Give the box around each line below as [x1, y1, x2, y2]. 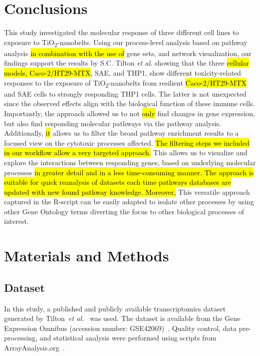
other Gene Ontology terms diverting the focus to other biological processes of [4, 206, 244, 216]
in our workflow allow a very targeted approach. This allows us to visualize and [4, 147, 247, 158]
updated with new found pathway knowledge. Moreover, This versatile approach [4, 186, 250, 197]
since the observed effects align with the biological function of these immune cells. [4, 98, 255, 109]
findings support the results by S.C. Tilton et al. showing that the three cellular [4, 58, 249, 68]
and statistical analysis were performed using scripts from [40, 332, 217, 343]
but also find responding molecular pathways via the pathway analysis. [4, 118, 221, 128]
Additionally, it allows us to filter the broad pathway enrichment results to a [4, 128, 239, 138]
